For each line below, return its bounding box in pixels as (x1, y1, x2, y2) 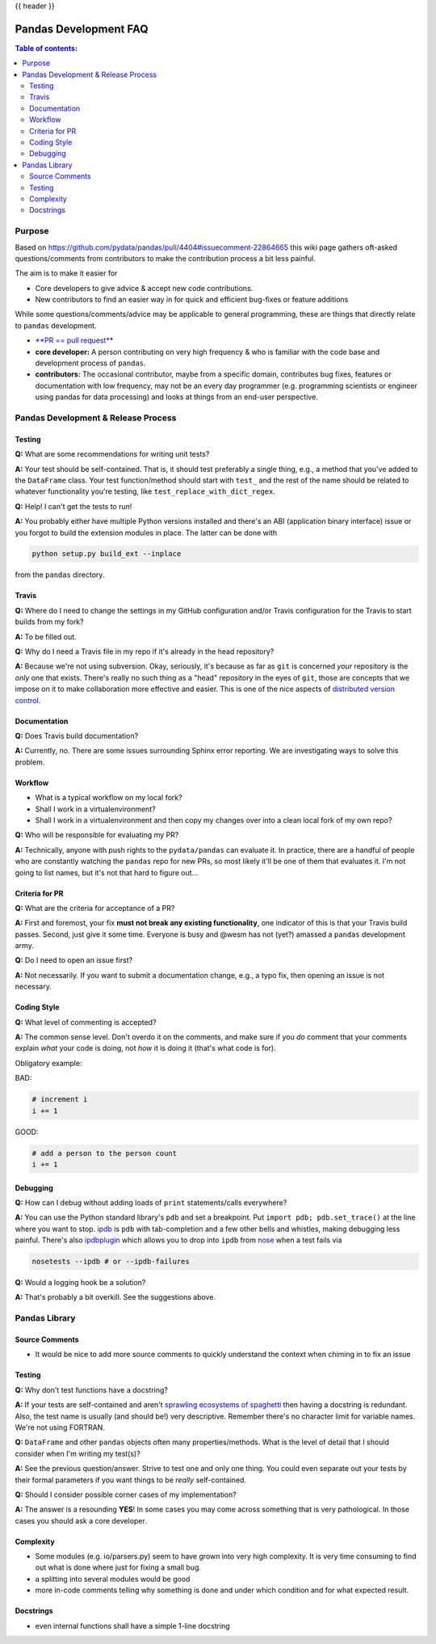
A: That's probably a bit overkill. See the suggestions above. (15, 1292, 216, 1302)
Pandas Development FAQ (15, 22, 149, 36)
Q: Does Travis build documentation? (15, 731, 139, 740)
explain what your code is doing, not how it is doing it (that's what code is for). (15, 1043, 276, 1053)
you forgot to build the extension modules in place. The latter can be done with (15, 528, 278, 537)
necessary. (15, 982, 52, 992)
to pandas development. (15, 320, 97, 331)
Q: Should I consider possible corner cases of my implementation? (15, 1490, 237, 1499)
